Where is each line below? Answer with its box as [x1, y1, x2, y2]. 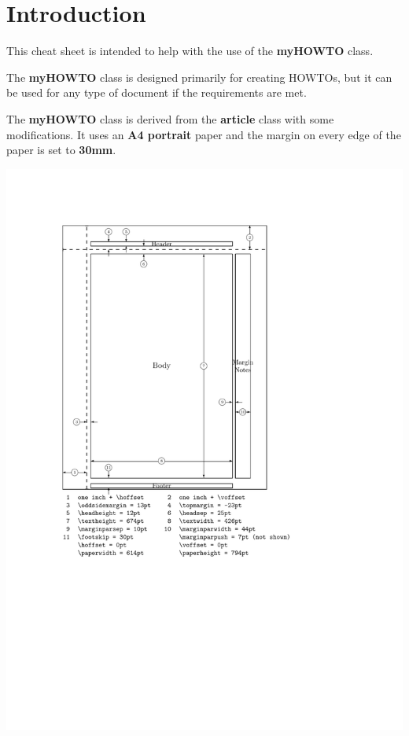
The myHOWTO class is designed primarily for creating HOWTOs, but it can [6, 68, 392, 85]
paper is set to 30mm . [6, 142, 116, 158]
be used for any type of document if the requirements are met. [6, 84, 307, 101]
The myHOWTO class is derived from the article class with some [6, 110, 334, 127]
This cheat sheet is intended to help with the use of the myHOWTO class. [6, 42, 374, 59]
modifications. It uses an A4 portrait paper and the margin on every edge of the [6, 126, 401, 142]
